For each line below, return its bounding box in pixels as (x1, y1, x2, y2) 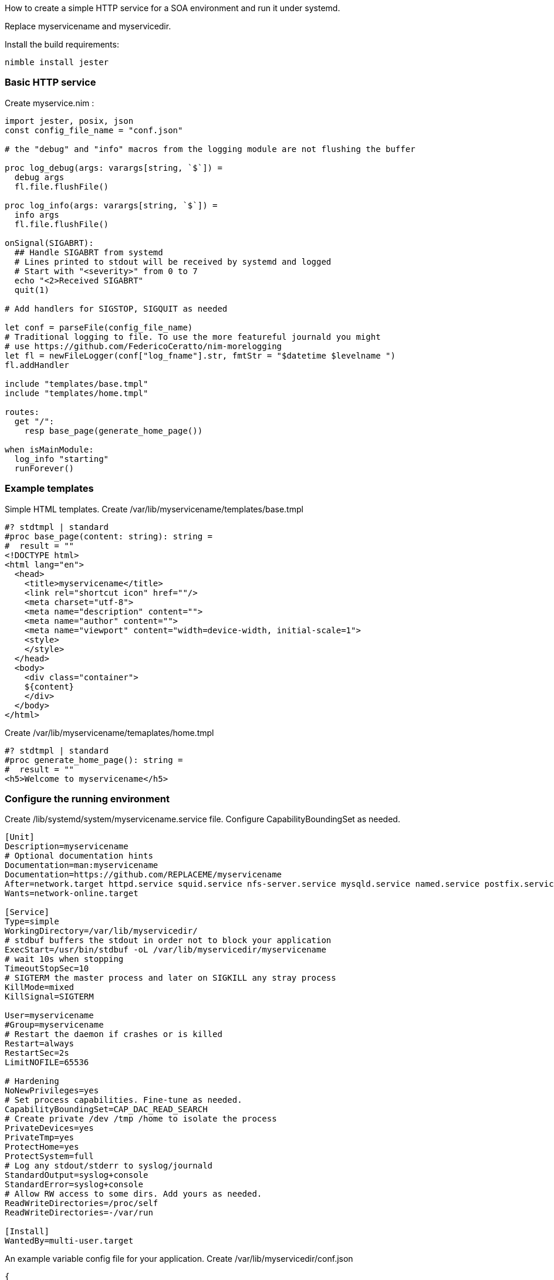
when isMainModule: (5, 444, 94, 454)
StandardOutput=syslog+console (5, 1170, 148, 1180)
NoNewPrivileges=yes (5, 1086, 99, 1096)
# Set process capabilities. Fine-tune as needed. (5, 1095, 242, 1105)
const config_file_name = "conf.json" (5, 125, 183, 135)
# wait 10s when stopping (5, 954, 124, 964)
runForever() (14, 463, 75, 473)
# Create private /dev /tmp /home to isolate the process (5, 1114, 277, 1124)
